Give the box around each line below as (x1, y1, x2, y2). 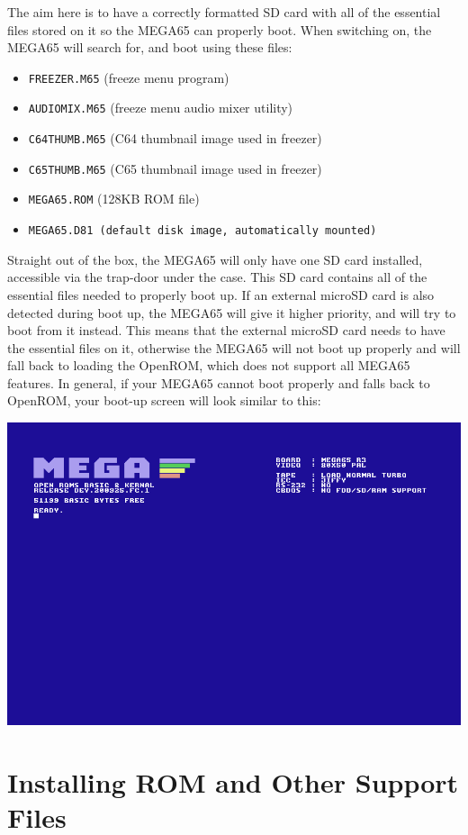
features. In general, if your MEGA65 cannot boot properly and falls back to (7, 373, 430, 392)
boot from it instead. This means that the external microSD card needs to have (7, 321, 445, 340)
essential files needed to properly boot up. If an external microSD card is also (7, 285, 435, 304)
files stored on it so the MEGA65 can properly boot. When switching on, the (7, 20, 432, 39)
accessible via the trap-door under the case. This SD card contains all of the (7, 268, 427, 286)
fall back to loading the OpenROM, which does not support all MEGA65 (7, 356, 410, 375)
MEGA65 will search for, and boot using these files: (7, 38, 292, 57)
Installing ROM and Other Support (7, 763, 459, 800)
